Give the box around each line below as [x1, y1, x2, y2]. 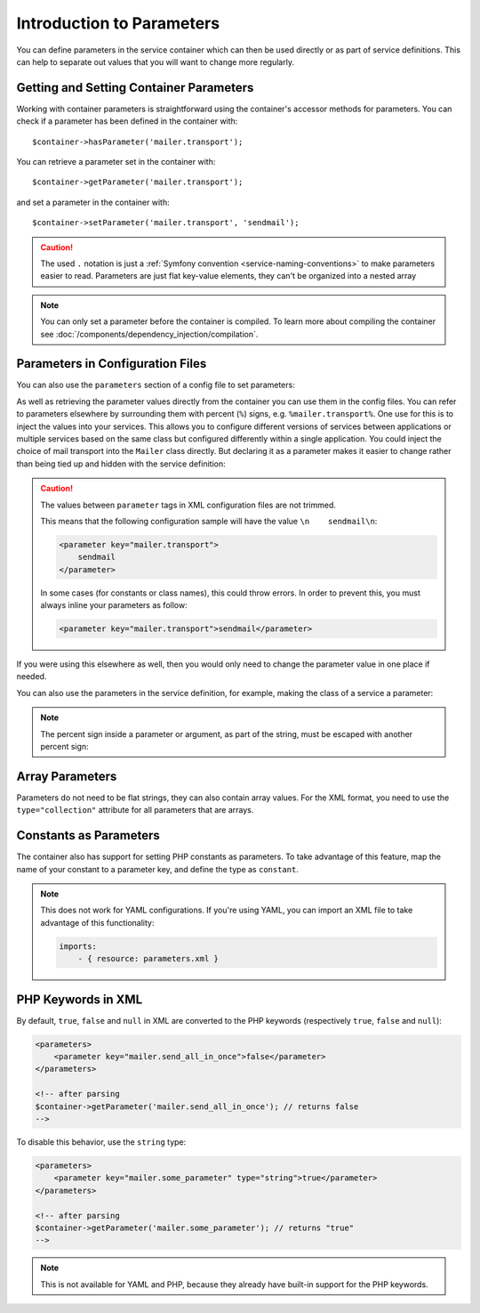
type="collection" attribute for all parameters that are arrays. [16, 805, 254, 815]
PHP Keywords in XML [16, 992, 143, 1007]
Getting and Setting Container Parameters [16, 80, 254, 95]
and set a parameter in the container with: [16, 197, 170, 207]
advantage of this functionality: [40, 917, 155, 928]
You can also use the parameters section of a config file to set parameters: [16, 379, 295, 391]
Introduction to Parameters [16, 13, 220, 33]
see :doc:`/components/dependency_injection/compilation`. [40, 328, 259, 339]
